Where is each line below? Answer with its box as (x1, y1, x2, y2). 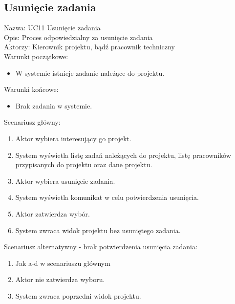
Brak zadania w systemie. (15, 100, 92, 110)
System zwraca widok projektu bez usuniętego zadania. (15, 225, 181, 235)
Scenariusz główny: (4, 117, 61, 127)
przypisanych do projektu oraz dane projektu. (15, 159, 152, 170)
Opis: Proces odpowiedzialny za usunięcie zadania (4, 32, 153, 42)
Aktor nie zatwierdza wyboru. (15, 274, 105, 284)
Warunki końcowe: (4, 84, 59, 94)
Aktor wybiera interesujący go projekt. (15, 133, 131, 143)
